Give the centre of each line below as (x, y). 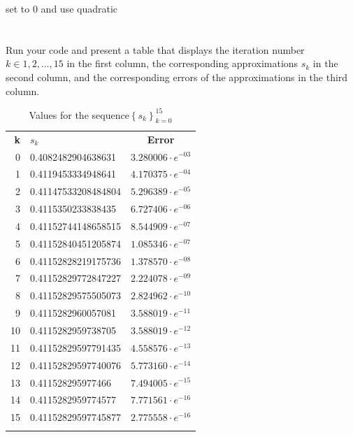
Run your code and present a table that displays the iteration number (155, 49)
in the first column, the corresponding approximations (182, 63)
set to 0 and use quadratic (62, 8)
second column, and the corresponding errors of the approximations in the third (177, 77)
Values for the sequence (79, 114)
